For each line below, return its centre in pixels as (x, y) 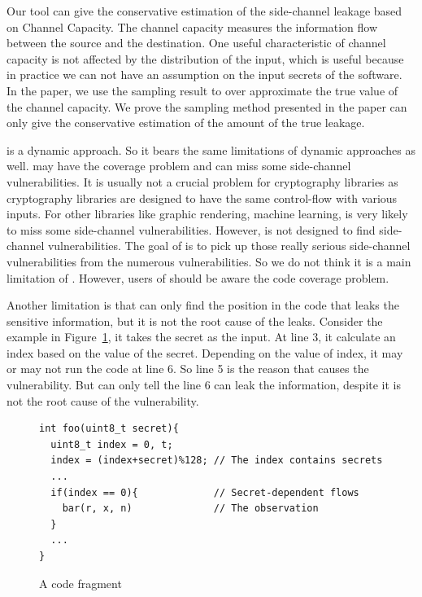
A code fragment (80, 583)
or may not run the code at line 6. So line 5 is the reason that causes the (188, 369)
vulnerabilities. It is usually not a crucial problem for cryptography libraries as (202, 181)
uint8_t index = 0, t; (112, 444)
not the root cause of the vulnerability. (103, 400)
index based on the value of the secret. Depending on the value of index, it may (205, 352)
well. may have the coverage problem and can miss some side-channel (179, 166)
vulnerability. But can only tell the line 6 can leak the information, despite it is (204, 385)
